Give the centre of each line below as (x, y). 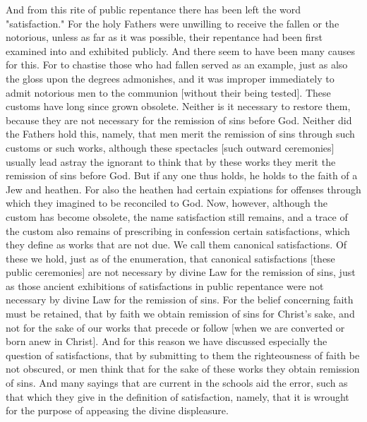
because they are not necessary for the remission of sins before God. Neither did (179, 120)
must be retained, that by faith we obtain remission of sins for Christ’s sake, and (180, 314)
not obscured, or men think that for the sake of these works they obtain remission (183, 369)
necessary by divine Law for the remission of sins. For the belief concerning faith (180, 300)
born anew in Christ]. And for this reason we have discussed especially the (167, 341)
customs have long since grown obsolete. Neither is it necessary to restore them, (178, 106)
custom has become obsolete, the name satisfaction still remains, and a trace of (177, 216)
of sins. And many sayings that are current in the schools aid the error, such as (177, 383)
